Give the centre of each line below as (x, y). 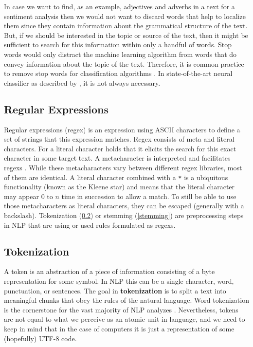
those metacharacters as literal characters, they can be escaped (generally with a (124, 206)
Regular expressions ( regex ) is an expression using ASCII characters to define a (122, 129)
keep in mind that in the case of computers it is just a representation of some (119, 328)
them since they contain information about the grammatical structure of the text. (126, 26)
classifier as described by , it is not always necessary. (82, 82)
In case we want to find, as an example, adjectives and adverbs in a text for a (119, 6)
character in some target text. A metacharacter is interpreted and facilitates (117, 158)
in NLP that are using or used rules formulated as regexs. (90, 225)
